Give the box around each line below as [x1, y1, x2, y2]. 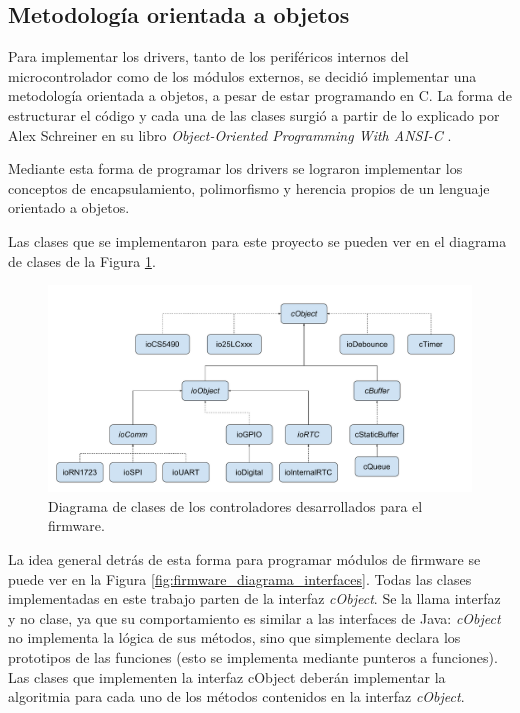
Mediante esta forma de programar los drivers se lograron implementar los [8, 158, 463, 179]
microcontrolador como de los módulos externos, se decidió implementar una [8, 65, 477, 86]
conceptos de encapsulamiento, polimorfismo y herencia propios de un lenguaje [8, 177, 490, 198]
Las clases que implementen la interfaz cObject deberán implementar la [8, 666, 446, 687]
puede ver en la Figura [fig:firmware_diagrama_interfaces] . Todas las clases [8, 568, 472, 589]
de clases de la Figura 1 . [8, 250, 156, 271]
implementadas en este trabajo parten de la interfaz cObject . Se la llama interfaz [8, 588, 501, 609]
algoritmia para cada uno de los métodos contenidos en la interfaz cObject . [8, 686, 465, 707]
